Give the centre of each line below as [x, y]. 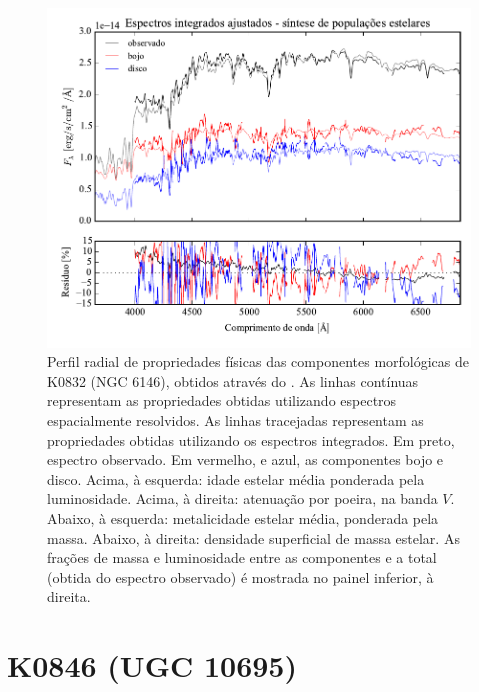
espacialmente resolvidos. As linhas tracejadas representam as [235, 420]
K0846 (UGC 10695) [152, 665]
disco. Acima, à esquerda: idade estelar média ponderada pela [236, 478]
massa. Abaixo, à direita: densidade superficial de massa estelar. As [253, 537]
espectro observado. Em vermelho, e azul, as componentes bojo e [245, 459]
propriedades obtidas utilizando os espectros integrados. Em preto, [251, 439]
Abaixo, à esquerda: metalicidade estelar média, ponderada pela [243, 518]
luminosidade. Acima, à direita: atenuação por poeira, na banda [242, 498]
